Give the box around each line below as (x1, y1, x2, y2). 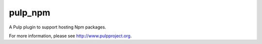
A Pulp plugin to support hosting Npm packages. (9, 24, 106, 30)
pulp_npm (9, 7, 50, 18)
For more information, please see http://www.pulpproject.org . (9, 33, 132, 39)
